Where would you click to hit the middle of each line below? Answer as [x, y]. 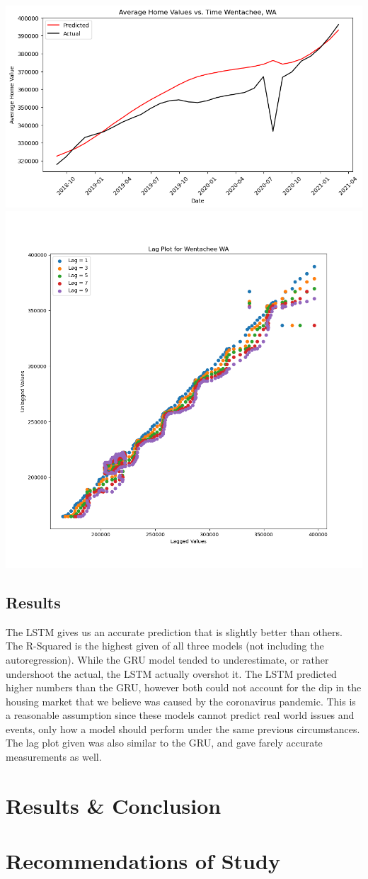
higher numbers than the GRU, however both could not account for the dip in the [184, 687]
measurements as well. [54, 757]
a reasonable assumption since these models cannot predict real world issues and [180, 715]
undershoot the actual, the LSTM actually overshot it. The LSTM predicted [171, 673]
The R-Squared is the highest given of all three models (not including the [165, 646]
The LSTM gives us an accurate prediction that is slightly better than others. [174, 631]
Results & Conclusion [114, 805]
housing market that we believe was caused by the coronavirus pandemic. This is [181, 701]
